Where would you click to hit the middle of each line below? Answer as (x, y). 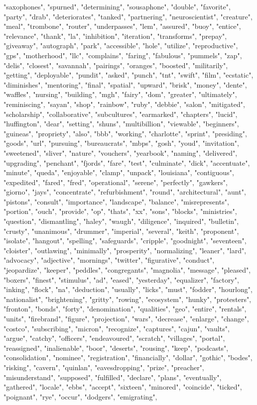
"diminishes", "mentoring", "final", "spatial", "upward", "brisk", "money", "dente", (125, 84)
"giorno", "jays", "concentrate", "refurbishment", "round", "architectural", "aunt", (125, 192)
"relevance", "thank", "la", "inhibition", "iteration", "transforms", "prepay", (115, 36)
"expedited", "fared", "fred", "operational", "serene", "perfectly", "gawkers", (116, 182)
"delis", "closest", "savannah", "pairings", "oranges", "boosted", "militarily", (116, 65)
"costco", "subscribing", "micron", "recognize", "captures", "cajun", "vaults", (117, 328)
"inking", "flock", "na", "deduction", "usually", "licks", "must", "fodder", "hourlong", (128, 289)
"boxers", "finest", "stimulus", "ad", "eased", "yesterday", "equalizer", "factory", (121, 279)
